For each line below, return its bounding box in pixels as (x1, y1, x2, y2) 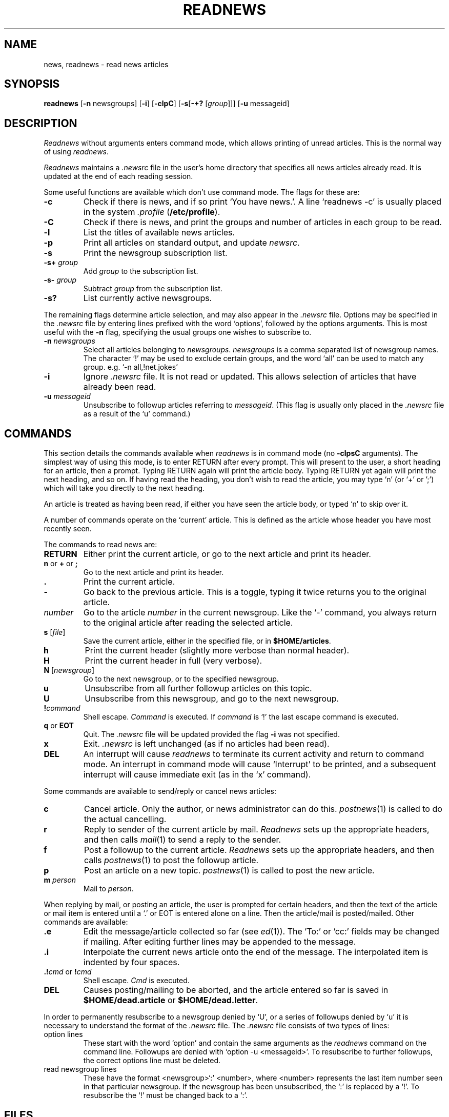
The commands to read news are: (44, 540, 157, 549)
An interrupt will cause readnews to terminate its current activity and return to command (83, 749, 424, 760)
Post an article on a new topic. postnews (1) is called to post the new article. (84, 865, 375, 876)
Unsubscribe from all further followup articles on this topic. (85, 683, 312, 694)
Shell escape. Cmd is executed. (83, 976, 190, 985)
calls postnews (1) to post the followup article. (84, 855, 259, 866)
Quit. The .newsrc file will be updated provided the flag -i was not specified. (83, 730, 340, 739)
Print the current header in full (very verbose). (85, 655, 262, 666)
